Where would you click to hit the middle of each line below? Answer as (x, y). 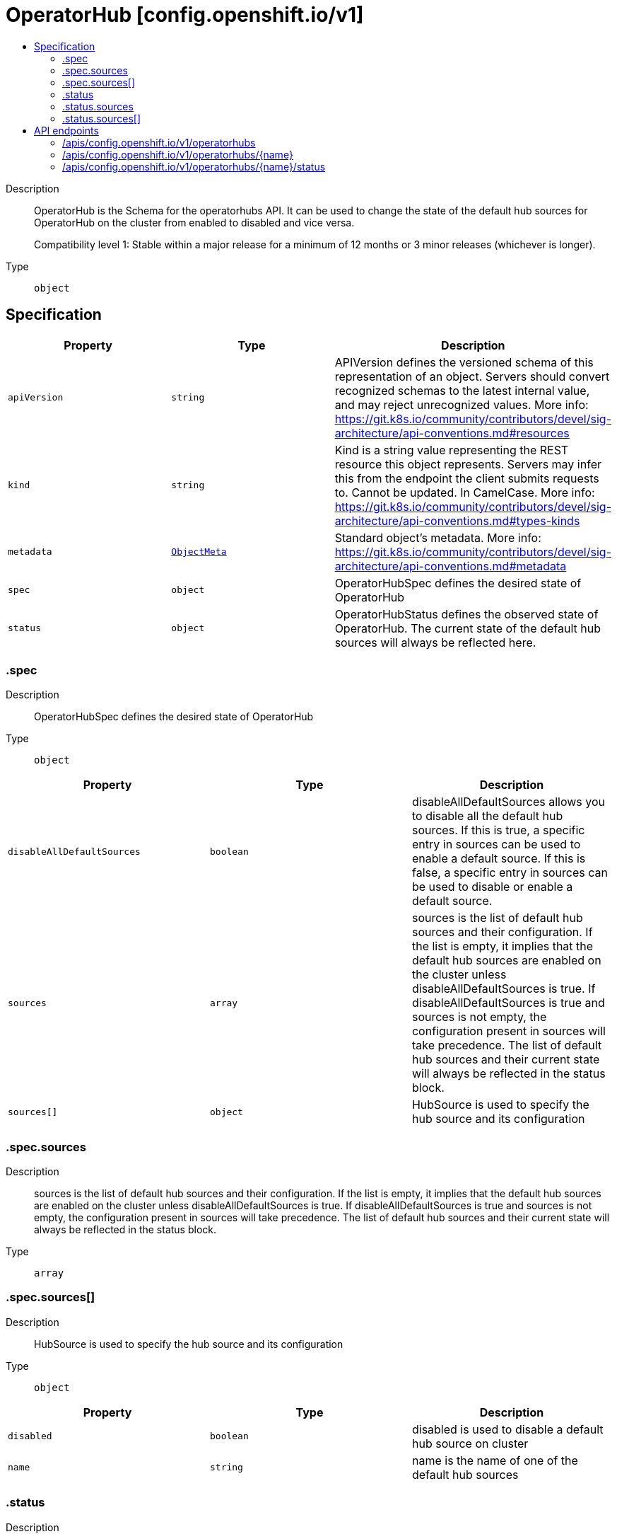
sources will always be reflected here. (435, 642)
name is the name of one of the (495, 1460)
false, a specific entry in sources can (510, 873)
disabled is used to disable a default (507, 1429)
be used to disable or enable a (492, 887)
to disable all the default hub (487, 816)
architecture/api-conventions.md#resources (452, 433)
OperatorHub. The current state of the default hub (468, 628)
